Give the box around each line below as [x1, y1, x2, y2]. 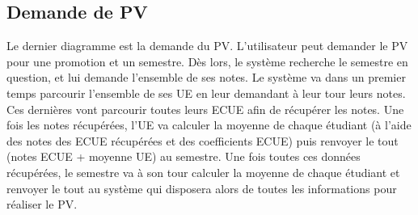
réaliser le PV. [6, 196, 78, 213]
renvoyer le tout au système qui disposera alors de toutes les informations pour [6, 179, 397, 196]
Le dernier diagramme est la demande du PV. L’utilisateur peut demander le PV [6, 37, 408, 54]
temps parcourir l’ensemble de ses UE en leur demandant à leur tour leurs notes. [6, 84, 406, 101]
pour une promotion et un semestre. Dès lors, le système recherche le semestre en [6, 53, 408, 70]
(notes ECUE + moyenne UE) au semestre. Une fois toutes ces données [6, 148, 361, 165]
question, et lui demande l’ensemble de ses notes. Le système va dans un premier [6, 69, 406, 86]
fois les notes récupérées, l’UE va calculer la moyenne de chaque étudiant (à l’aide [6, 116, 412, 133]
